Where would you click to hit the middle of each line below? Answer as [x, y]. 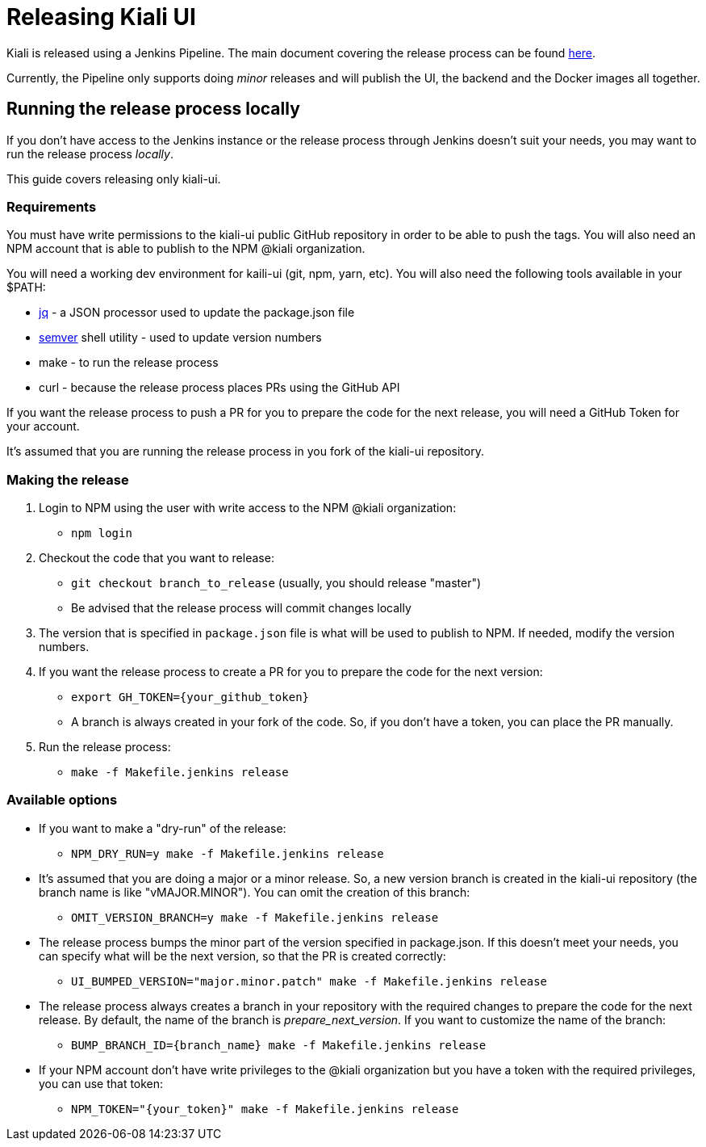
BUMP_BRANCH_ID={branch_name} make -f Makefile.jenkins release [279, 1045]
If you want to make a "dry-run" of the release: [163, 828]
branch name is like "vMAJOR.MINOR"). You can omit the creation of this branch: [255, 892]
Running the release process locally [153, 109]
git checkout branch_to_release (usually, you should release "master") [276, 583]
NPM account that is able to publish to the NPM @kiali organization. [186, 249]
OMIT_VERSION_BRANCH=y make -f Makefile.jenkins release [255, 917]
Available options [62, 800]
